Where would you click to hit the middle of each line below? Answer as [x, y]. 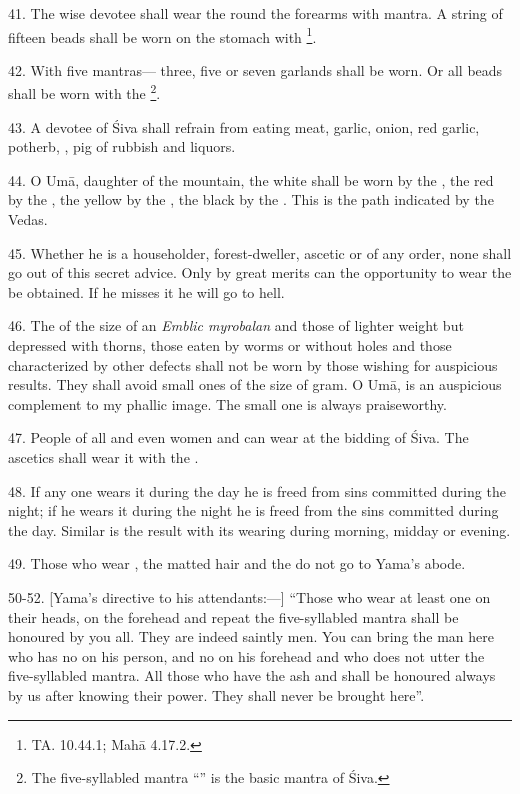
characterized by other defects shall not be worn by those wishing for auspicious [253, 364]
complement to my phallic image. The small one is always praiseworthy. [227, 403]
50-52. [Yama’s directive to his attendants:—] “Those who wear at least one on [249, 596]
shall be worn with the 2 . [84, 92]
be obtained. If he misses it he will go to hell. [146, 291]
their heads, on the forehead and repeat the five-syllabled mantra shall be [233, 616]
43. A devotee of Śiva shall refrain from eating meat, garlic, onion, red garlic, [244, 126]
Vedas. [28, 219]
